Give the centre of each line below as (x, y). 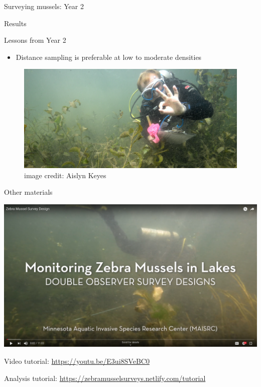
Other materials (28, 192)
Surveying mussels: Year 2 (44, 6)
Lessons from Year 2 (35, 40)
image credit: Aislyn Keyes (65, 175)
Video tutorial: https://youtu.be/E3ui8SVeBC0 (77, 361)
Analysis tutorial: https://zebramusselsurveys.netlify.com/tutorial (105, 378)
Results (15, 23)
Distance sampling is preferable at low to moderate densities (109, 57)
